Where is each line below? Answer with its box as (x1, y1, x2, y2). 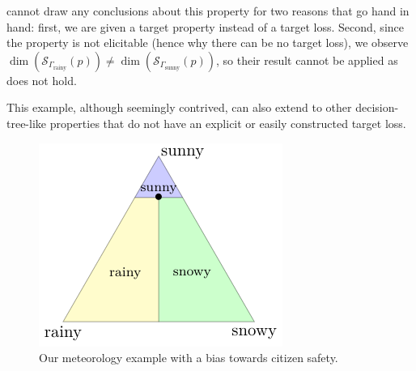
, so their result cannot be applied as (215, 51, 398, 68)
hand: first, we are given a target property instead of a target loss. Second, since (6, 18, 404, 35)
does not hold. (6, 71, 77, 88)
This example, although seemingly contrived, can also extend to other (6, 99, 352, 116)
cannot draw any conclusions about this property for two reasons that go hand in (6, 2, 410, 19)
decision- (355, 99, 399, 116)
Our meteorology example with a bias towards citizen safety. (39, 349, 338, 366)
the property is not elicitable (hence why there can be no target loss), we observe (6, 34, 409, 51)
